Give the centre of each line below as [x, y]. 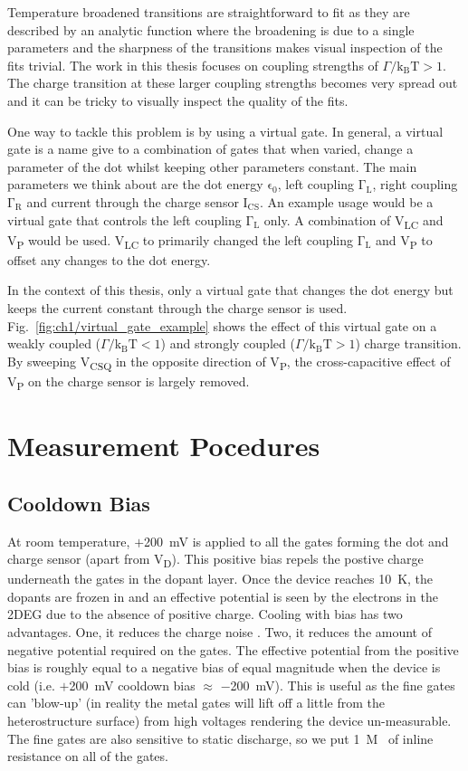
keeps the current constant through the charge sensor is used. [177, 307]
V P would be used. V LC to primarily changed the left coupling [181, 241]
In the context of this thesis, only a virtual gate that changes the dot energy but [230, 290]
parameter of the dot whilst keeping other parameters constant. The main [212, 166]
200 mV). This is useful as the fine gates [343, 685]
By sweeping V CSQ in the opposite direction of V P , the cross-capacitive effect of [229, 362]
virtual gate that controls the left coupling [124, 219]
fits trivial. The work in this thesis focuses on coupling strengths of [193, 65]
